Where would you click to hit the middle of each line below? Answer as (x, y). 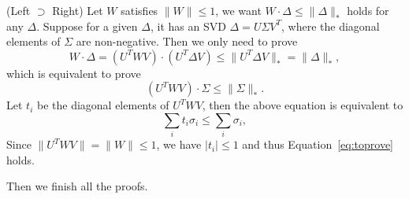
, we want (238, 10)
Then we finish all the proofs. (77, 186)
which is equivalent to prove (74, 73)
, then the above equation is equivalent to (303, 105)
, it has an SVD (188, 26)
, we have (179, 144)
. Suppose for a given (87, 26)
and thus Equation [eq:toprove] (318, 144)
